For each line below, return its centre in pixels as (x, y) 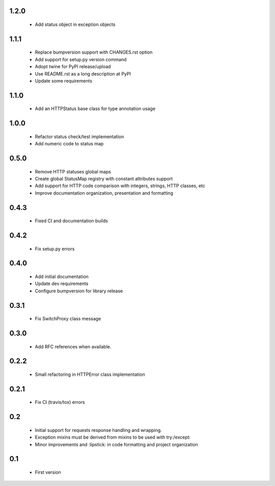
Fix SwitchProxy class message (68, 319)
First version (48, 472)
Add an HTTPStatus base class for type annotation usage (95, 109)
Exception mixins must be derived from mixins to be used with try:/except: (113, 437)
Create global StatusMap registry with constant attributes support (104, 178)
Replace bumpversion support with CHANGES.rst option (94, 52)
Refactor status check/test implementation (79, 136)
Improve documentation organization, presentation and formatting (104, 193)
